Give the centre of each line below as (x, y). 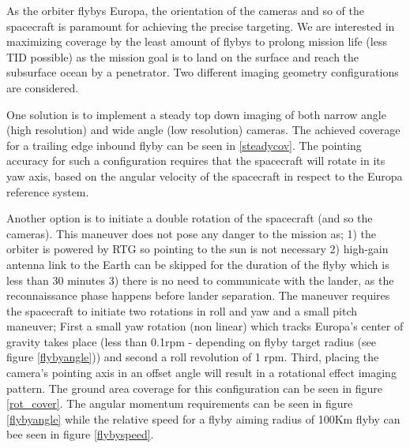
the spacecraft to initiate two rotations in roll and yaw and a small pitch (182, 310)
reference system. (48, 191)
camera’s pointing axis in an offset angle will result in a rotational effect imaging (201, 373)
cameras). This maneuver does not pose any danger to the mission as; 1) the (192, 233)
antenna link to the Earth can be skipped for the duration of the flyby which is (198, 264)
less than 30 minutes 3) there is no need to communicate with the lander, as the (200, 280)
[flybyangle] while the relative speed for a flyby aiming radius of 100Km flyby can (203, 418)
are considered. (43, 87)
